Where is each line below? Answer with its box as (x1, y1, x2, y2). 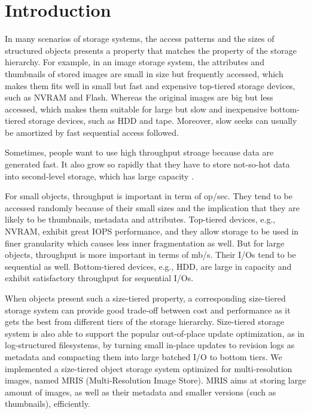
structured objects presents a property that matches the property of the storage (5, 44, 297, 56)
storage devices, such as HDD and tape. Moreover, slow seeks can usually (28, 114, 297, 127)
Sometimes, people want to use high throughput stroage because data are (5, 146, 274, 159)
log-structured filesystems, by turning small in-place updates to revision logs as (5, 339, 295, 351)
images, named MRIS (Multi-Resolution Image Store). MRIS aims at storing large (5, 374, 306, 386)
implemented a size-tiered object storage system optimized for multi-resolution (5, 362, 292, 375)
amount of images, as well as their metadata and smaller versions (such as (5, 385, 276, 398)
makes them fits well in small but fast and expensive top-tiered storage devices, (5, 79, 295, 92)
